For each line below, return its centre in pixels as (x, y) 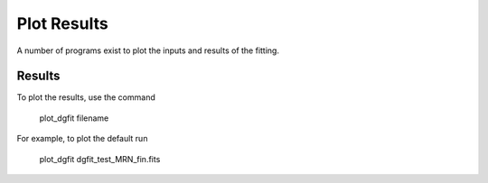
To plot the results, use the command (86, 97)
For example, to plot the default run (82, 139)
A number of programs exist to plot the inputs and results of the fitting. (148, 50)
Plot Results (62, 23)
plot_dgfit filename (74, 118)
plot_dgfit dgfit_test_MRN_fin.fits (100, 159)
